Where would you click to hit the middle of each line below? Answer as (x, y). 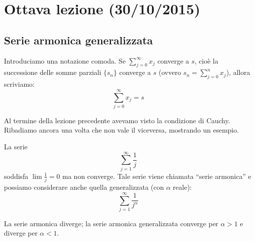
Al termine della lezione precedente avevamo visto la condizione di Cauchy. (117, 120)
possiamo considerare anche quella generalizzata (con (84, 187)
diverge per (21, 233)
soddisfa (16, 176)
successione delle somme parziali (53, 72)
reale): (182, 187)
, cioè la (206, 60)
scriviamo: (19, 84)
